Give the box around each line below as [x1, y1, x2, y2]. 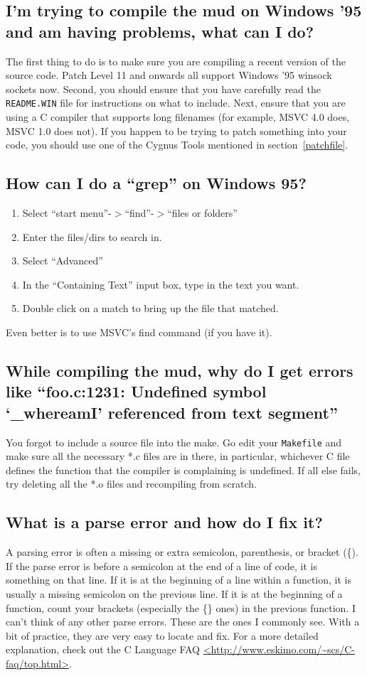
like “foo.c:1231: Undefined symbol [6, 380, 267, 402]
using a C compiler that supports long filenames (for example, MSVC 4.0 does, [6, 109, 350, 124]
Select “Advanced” [22, 253, 103, 268]
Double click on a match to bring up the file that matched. [22, 301, 279, 316]
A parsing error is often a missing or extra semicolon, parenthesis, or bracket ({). [6, 544, 358, 559]
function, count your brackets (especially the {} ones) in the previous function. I [6, 600, 356, 615]
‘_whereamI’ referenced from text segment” [6, 401, 338, 423]
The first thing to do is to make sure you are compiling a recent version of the [6, 53, 346, 68]
